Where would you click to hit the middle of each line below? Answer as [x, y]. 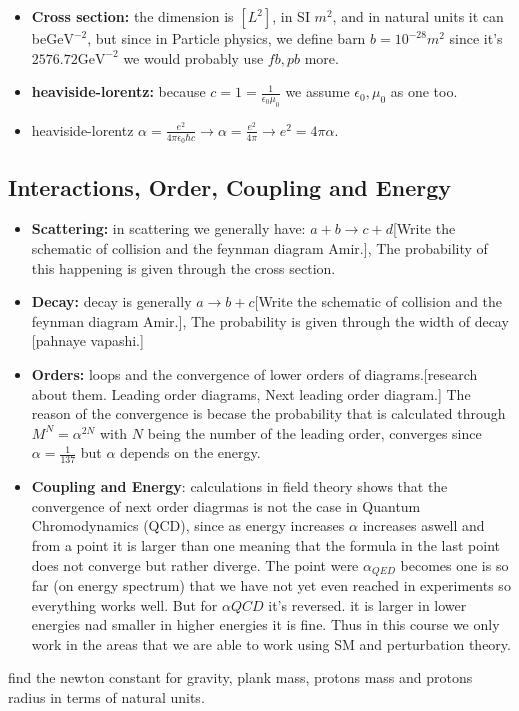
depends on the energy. [190, 452]
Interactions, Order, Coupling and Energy [229, 186]
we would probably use [193, 57]
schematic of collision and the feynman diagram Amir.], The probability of [259, 248]
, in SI [291, 16]
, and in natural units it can [418, 16]
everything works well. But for [124, 604]
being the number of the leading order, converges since [314, 432]
